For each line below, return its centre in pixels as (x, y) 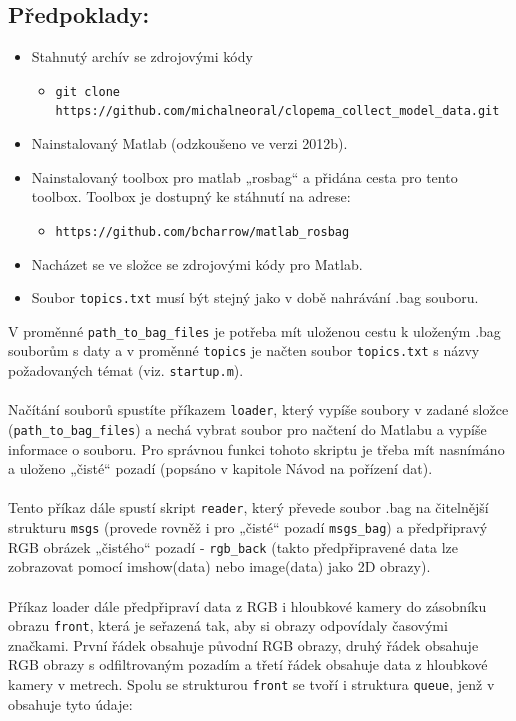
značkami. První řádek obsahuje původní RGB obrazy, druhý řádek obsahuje (243, 644)
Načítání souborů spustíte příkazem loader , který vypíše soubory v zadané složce (258, 409)
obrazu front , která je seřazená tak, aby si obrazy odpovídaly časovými (228, 625)
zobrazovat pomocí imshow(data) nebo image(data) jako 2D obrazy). (219, 566)
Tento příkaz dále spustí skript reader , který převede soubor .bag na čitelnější (248, 507)
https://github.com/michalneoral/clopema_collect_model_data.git (277, 111)
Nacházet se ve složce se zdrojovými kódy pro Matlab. (197, 263)
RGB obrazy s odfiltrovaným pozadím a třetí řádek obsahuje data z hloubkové (248, 664)
